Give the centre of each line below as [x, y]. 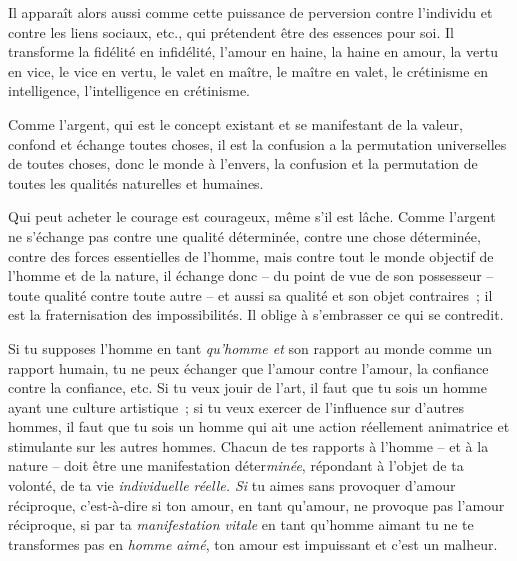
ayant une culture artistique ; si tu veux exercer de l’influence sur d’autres [236, 406]
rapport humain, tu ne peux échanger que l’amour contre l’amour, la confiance [248, 367]
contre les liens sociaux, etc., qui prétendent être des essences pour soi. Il [231, 31]
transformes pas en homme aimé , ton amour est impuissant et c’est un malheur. [253, 543]
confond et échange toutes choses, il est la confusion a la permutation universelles [257, 143]
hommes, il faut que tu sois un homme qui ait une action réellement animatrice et [259, 426]
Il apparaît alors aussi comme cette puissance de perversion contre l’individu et [250, 12]
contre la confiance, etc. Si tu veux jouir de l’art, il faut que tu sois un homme [247, 387]
